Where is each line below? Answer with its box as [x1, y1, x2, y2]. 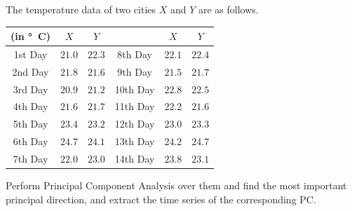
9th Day [117, 64, 152, 79]
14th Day [114, 151, 155, 165]
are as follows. [198, 2, 259, 16]
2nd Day [12, 64, 49, 79]
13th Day [114, 134, 155, 149]
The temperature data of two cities [6, 2, 156, 16]
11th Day [114, 99, 155, 114]
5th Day [13, 116, 48, 131]
